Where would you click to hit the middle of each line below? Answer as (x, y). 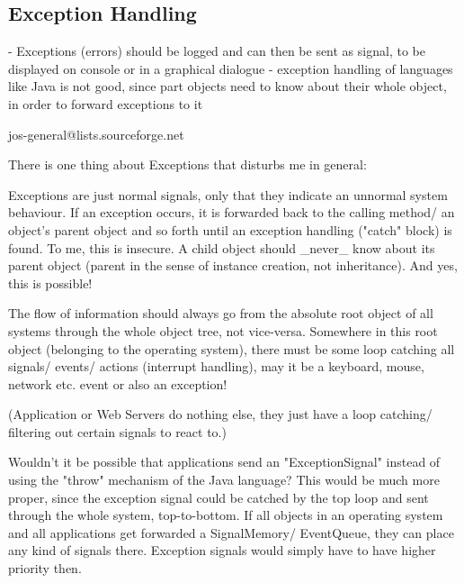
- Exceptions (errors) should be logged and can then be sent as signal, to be (217, 51)
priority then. (45, 568)
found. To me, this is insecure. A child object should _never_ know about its (222, 247)
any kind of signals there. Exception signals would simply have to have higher (222, 550)
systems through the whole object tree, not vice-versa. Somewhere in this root (223, 330)
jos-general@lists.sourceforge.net (96, 134)
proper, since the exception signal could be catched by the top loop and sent (219, 497)
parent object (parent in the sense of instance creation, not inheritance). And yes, (233, 265)
